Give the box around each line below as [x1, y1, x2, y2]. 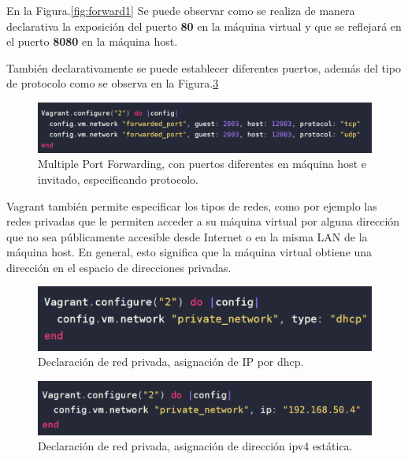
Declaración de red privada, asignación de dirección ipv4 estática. [38, 438, 353, 454]
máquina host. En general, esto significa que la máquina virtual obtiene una [6, 244, 373, 260]
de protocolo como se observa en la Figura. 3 [6, 75, 219, 91]
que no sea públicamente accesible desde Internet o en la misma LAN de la [6, 228, 368, 244]
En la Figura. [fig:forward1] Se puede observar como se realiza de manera [6, 2, 355, 18]
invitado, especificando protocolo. [38, 170, 198, 187]
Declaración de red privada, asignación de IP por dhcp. [38, 353, 304, 370]
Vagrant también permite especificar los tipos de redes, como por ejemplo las [6, 197, 377, 214]
